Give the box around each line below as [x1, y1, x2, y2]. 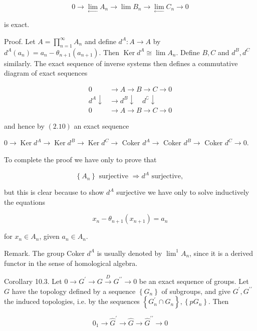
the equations [4, 196, 46, 207]
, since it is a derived [189, 247, 253, 258]
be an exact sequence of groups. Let [139, 275, 249, 286]
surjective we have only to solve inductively [116, 187, 249, 197]
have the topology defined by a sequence [12, 285, 136, 296]
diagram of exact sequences [4, 68, 88, 78]
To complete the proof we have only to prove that [4, 154, 157, 165]
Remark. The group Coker [4, 247, 85, 258]
